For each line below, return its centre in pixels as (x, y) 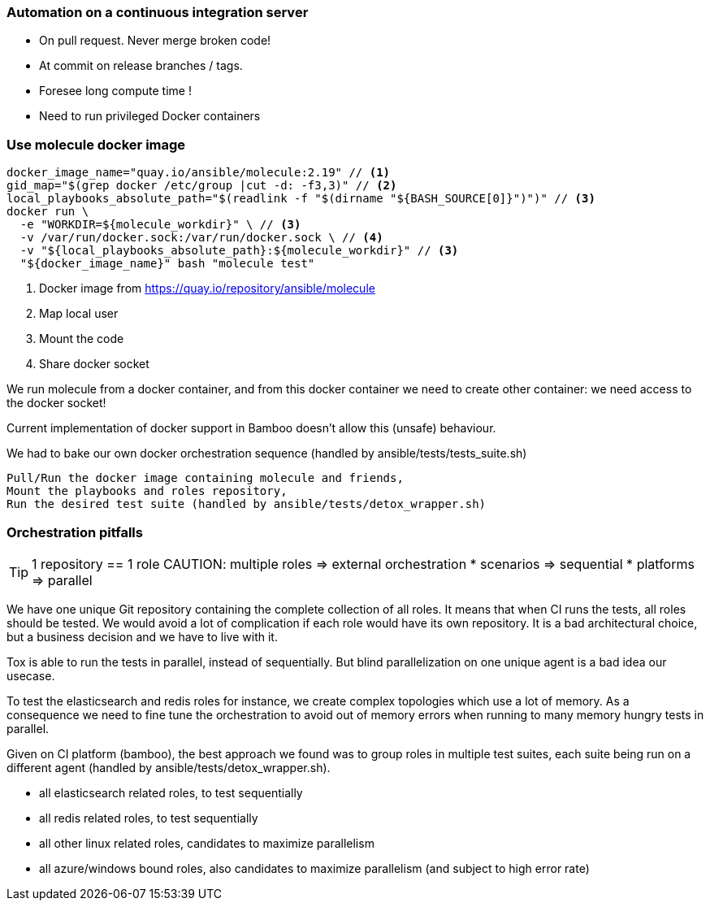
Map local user (79, 314)
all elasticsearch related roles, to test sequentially (171, 792)
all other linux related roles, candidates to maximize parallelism (207, 843)
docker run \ (48, 212)
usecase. (31, 675)
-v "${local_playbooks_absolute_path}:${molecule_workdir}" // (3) (239, 251)
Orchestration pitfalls (75, 532)
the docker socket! (56, 403)
